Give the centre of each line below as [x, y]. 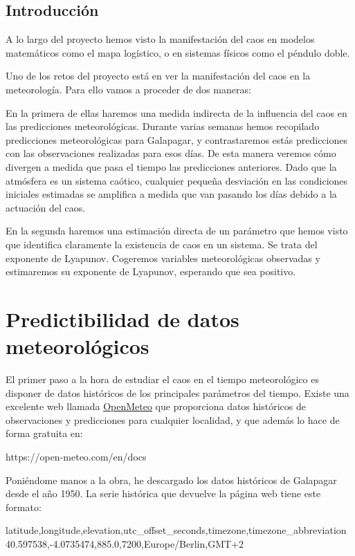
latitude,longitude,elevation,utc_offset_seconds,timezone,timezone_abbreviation [176, 530]
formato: [24, 507]
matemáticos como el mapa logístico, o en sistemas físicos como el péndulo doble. [178, 52]
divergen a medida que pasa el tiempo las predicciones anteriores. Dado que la [171, 166]
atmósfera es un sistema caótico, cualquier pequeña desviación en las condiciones [177, 180]
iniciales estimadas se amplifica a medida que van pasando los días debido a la [171, 194]
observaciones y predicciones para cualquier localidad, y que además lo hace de [173, 419]
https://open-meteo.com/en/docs [76, 456]
